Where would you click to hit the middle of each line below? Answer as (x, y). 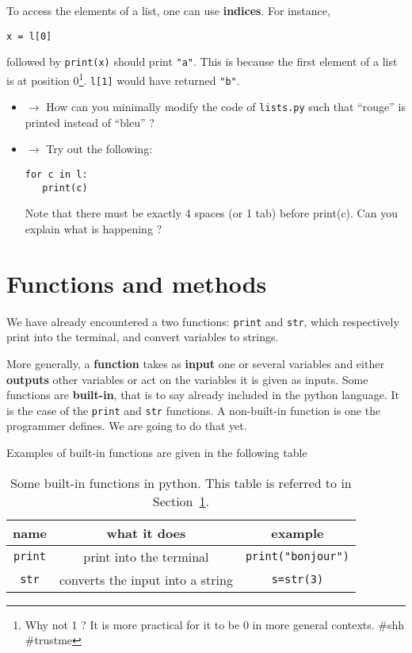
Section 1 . (181, 501)
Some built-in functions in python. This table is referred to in (181, 482)
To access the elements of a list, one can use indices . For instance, (168, 10)
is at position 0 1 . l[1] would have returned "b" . (123, 79)
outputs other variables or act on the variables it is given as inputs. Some (187, 379)
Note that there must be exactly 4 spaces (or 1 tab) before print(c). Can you (211, 213)
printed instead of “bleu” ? (90, 122)
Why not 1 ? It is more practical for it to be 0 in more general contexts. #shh (215, 624)
